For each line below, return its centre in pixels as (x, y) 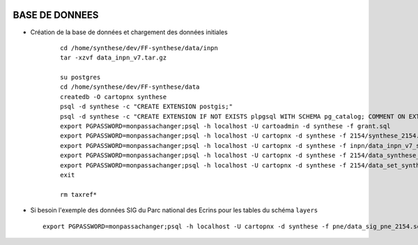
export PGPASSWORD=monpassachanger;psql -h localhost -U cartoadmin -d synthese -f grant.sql (225, 126)
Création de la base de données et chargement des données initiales (129, 32)
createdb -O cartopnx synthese (114, 97)
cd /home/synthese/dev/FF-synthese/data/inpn (139, 48)
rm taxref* (79, 194)
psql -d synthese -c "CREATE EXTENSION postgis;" (147, 107)
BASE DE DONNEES (56, 15)
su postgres (80, 77)
